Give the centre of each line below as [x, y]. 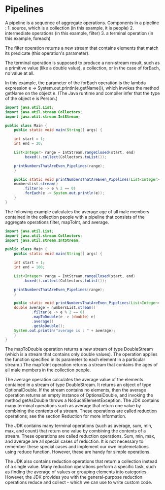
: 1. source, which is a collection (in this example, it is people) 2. [69, 28]
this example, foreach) [28, 38]
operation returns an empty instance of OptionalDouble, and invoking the [79, 395]
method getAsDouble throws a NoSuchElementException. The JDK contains [82, 400]
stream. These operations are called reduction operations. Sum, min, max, [80, 436]
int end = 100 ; [30, 267]
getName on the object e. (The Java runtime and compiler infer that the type [82, 93]
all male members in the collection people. [48, 370]
